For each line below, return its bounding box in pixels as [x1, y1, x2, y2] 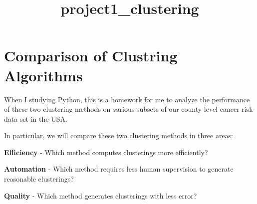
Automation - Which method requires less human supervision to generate [4, 164, 234, 174]
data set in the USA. [4, 113, 67, 124]
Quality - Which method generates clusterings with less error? [4, 190, 197, 201]
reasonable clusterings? [4, 174, 74, 184]
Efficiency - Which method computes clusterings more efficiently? [4, 147, 208, 157]
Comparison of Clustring [4, 45, 178, 66]
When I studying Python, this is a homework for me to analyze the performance [4, 94, 250, 104]
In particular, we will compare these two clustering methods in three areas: [4, 130, 234, 141]
